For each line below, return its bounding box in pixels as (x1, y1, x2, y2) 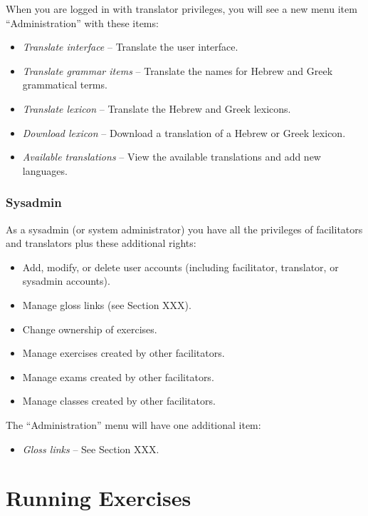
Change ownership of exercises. (22, 321, 157, 336)
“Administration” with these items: (6, 15, 159, 30)
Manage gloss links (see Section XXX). (22, 297, 191, 312)
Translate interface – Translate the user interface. (22, 39, 238, 54)
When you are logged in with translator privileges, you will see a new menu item (6, 1, 357, 16)
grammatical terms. (22, 77, 107, 92)
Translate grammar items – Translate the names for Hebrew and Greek (22, 63, 333, 78)
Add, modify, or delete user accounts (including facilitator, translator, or (22, 259, 339, 274)
